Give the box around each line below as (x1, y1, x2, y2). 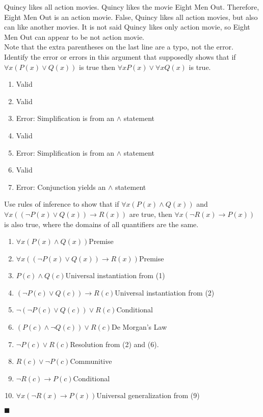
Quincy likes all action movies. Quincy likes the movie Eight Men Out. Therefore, (4, 2, 259, 12)
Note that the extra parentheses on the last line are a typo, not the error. (4, 41, 234, 52)
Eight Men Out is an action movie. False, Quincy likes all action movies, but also (4, 11, 258, 22)
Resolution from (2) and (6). (70, 338, 159, 349)
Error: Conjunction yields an (16, 181, 106, 192)
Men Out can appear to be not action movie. (4, 31, 144, 42)
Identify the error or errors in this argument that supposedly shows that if (4, 51, 236, 62)
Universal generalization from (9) (96, 390, 200, 401)
